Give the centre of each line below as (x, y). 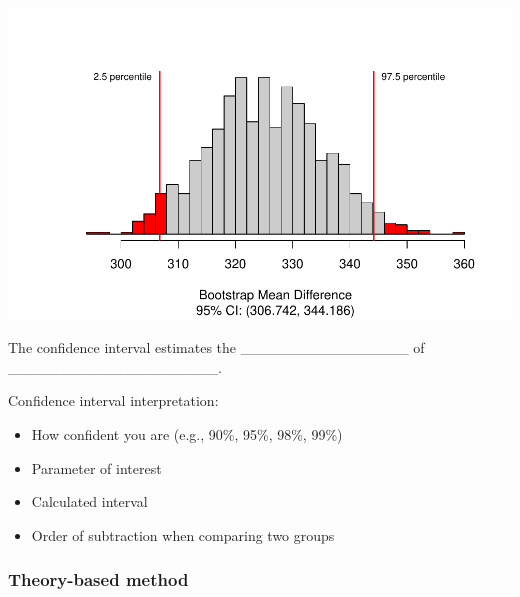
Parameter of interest (96, 467)
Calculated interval (89, 501)
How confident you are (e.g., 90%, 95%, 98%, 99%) (187, 434)
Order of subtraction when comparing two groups (183, 534)
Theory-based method (98, 579)
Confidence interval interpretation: (113, 400)
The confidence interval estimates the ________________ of (216, 347)
